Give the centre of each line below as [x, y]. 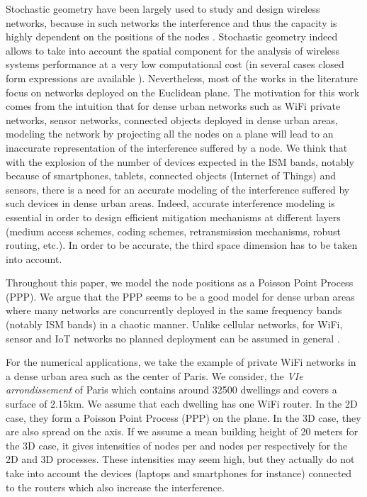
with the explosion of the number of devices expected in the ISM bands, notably [180, 161]
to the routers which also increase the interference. [115, 487]
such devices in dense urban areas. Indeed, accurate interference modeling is [170, 203]
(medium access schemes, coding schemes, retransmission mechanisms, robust [174, 231]
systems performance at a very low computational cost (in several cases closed [175, 64]
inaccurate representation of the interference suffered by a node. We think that [177, 147]
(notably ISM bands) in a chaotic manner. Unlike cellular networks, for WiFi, [174, 324]
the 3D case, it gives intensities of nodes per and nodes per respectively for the [177, 445]
